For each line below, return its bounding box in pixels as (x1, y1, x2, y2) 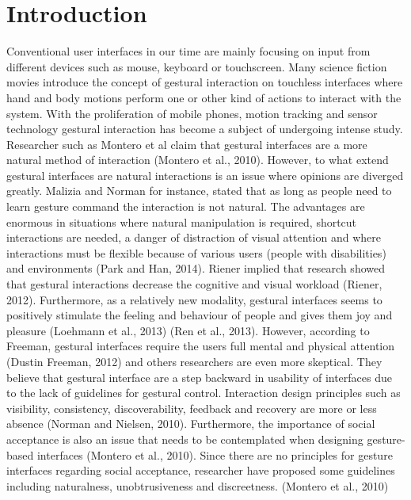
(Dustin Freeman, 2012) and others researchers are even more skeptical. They (6, 353, 382, 369)
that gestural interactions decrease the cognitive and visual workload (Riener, (6, 276, 382, 292)
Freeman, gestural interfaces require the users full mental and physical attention (6, 338, 395, 354)
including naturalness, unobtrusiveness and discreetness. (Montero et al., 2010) (6, 477, 389, 494)
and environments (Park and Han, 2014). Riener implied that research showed (6, 260, 385, 277)
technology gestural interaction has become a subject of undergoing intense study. (6, 120, 403, 137)
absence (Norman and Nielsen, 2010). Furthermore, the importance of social (6, 415, 375, 432)
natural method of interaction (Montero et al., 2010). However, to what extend (6, 151, 389, 168)
